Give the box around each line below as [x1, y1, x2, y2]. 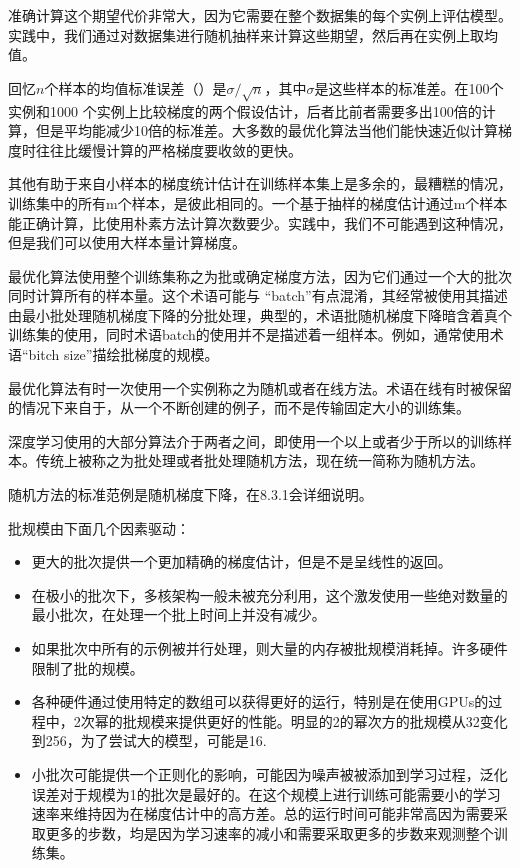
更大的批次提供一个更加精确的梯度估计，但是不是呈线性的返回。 [31, 551, 452, 572]
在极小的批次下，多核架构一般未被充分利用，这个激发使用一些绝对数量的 [31, 584, 508, 605]
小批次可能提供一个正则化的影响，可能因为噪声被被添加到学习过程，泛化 [31, 763, 508, 784]
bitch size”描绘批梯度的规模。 [28, 344, 219, 365]
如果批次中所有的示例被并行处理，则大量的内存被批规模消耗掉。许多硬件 [31, 638, 508, 659]
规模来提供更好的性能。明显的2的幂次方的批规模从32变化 [136, 710, 508, 731]
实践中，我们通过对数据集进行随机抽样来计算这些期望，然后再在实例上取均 [8, 24, 498, 45]
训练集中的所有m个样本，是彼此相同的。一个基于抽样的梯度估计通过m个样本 [8, 192, 508, 213]
